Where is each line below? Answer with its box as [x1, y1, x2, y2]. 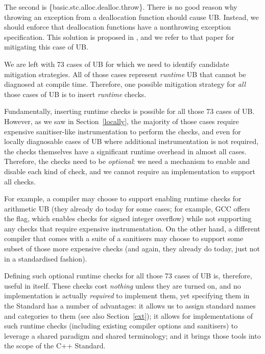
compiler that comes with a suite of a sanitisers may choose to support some [4, 233, 244, 244]
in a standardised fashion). [4, 253, 87, 264]
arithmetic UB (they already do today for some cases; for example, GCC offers [4, 203, 250, 214]
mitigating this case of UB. [4, 41, 88, 52]
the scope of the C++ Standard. [4, 340, 106, 351]
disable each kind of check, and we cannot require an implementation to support [4, 166, 255, 176]
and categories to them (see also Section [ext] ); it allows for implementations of [4, 310, 253, 321]
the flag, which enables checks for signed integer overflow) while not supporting [4, 213, 252, 224]
